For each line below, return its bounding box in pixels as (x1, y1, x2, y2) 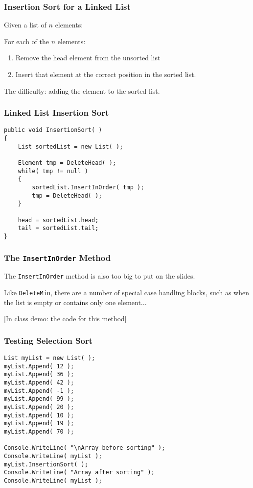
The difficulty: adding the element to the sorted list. (4, 85, 160, 96)
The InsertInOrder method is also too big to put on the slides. (4, 271, 195, 281)
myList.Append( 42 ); (4, 379, 74, 386)
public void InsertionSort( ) (4, 127, 102, 134)
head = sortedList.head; (18, 216, 99, 224)
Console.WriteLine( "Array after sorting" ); (4, 469, 155, 476)
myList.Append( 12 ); (4, 362, 74, 370)
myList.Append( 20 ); (4, 404, 74, 411)
